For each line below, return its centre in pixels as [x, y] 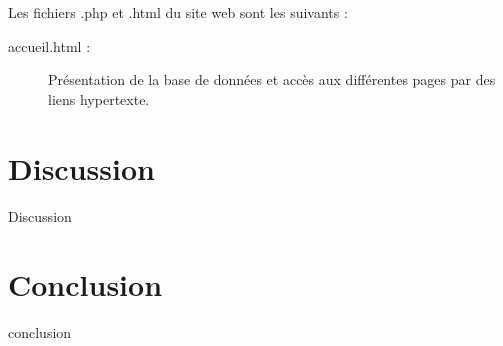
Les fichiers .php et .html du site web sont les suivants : [178, 12]
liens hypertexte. [99, 98]
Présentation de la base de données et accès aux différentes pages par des [272, 79]
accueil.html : [49, 45]
